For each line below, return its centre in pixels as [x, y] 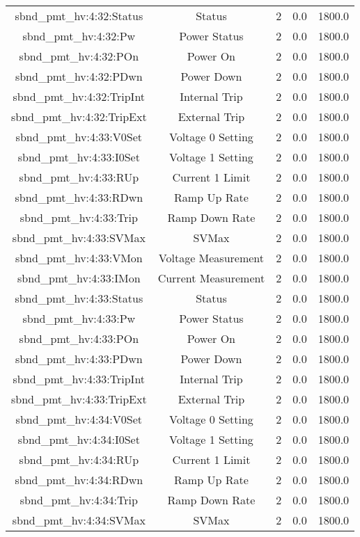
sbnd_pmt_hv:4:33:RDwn [79, 197]
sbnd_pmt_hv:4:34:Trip [79, 500]
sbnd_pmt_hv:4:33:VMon [79, 258]
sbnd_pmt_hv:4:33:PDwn [79, 359]
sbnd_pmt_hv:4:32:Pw [79, 36]
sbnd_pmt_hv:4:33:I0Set [79, 157]
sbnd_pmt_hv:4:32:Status [79, 16]
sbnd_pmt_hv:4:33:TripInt [79, 379]
